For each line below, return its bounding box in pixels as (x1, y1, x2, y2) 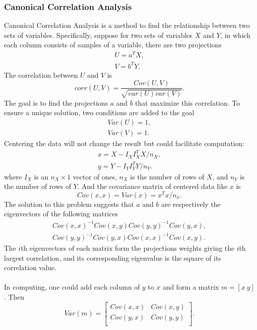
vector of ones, (73, 171, 117, 181)
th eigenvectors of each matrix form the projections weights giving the (20, 243, 235, 253)
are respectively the (161, 198, 221, 209)
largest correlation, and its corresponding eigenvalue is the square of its (4, 252, 221, 263)
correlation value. (4, 262, 57, 273)
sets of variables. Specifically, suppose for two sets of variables (4, 29, 193, 40)
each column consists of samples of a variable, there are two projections (4, 39, 222, 50)
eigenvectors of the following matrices (4, 208, 118, 219)
